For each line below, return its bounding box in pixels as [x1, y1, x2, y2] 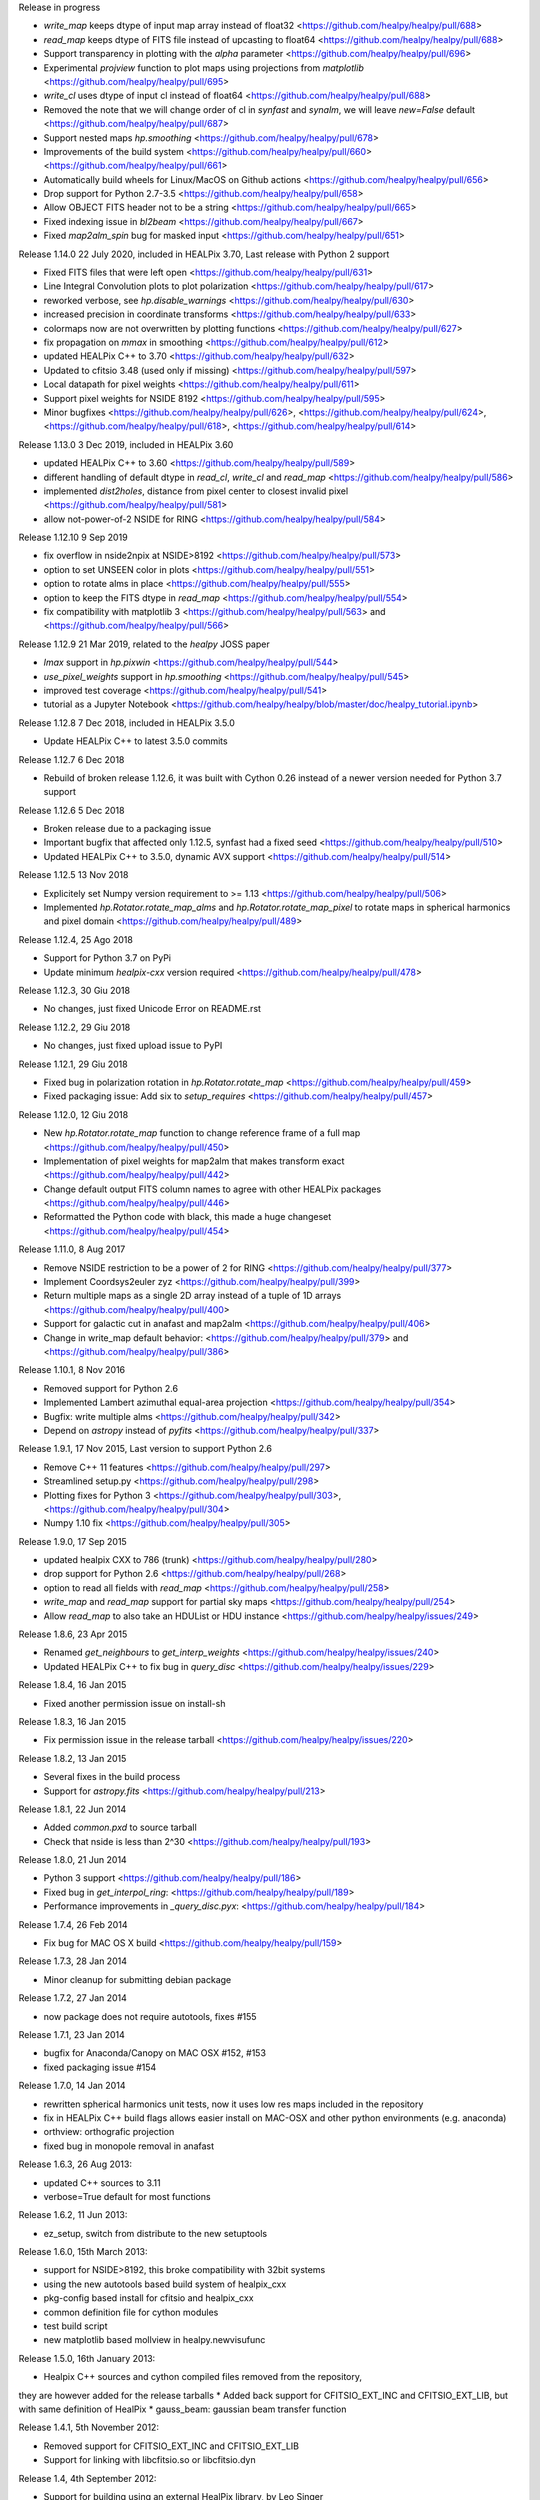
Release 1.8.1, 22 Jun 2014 [18, 1803, 127, 1815]
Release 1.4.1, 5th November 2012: [18, 2421, 160, 2434]
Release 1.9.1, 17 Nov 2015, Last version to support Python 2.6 [18, 1443, 272, 1455]
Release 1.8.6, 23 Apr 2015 [18, 1628, 128, 1640]
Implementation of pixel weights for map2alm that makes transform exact [43, 1155, 345, 1167]
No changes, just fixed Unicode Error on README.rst [43, 1003, 262, 1015]
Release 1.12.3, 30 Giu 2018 [18, 985, 130, 996]
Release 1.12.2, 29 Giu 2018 [18, 1021, 131, 1033]
